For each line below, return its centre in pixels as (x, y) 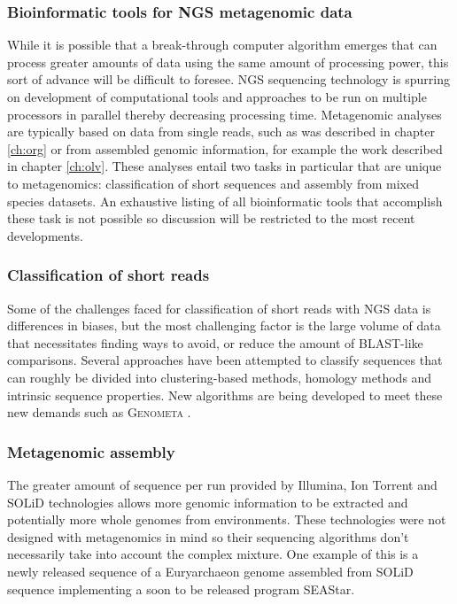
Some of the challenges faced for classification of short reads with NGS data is (219, 308)
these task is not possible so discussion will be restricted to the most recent (211, 218)
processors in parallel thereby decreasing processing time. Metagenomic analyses (225, 114)
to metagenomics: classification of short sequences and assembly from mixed (213, 183)
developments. (46, 235)
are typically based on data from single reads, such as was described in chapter (221, 132)
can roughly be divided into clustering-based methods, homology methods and (220, 377)
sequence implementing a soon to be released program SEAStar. (181, 589)
